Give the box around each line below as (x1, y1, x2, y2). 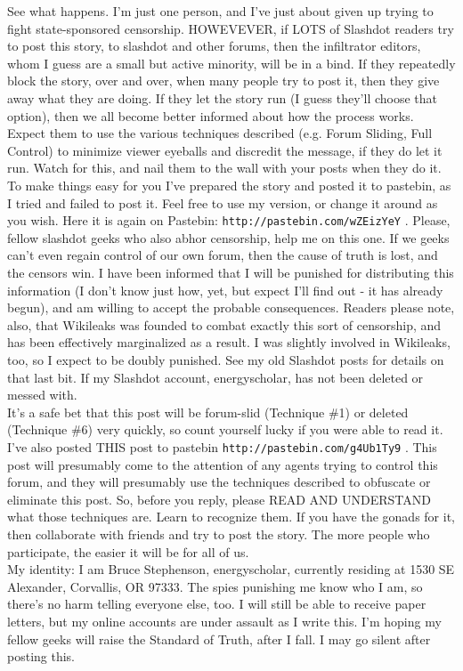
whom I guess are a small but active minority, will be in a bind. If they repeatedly (7, 53, 456, 72)
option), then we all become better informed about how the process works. (7, 106, 414, 125)
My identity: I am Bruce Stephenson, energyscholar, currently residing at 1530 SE (7, 560, 455, 578)
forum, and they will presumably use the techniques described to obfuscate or (7, 473, 431, 491)
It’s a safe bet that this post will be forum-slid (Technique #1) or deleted (7, 402, 409, 421)
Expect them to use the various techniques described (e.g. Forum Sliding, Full (7, 124, 433, 142)
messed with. (7, 385, 77, 404)
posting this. (7, 647, 76, 666)
